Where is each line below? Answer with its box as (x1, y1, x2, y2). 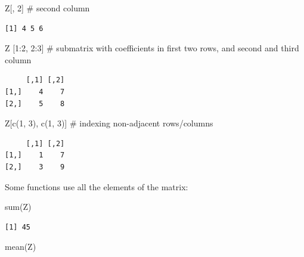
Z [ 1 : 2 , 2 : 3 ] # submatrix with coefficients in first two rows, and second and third (5, 42, 299, 54)
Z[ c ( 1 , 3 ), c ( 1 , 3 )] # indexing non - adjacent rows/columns (5, 117, 213, 129)
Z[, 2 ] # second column (5, 2, 90, 14)
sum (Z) (5, 200, 32, 213)
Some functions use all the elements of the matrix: (5, 180, 188, 193)
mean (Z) (5, 240, 36, 253)
